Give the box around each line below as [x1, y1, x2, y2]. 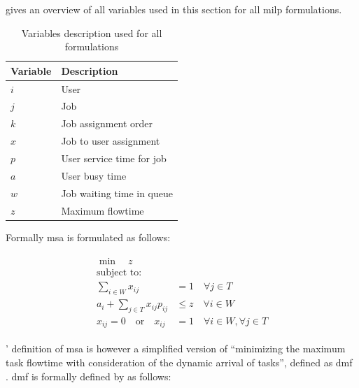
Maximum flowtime [61, 203, 144, 217]
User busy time [61, 168, 127, 182]
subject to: [96, 268, 142, 278]
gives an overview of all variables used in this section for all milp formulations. [6, 2, 342, 16]
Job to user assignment [61, 134, 160, 148]
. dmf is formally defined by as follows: [6, 368, 171, 383]
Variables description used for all [21, 25, 162, 40]
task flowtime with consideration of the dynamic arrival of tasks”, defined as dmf [6, 355, 353, 370]
